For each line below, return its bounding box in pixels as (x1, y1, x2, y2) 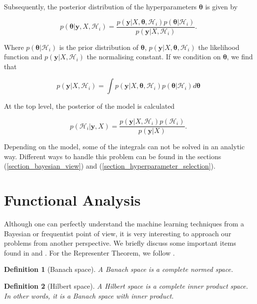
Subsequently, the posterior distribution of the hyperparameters (4, 1, 197, 11)
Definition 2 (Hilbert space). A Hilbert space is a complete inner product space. (4, 280, 248, 291)
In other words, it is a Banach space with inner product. (4, 290, 174, 301)
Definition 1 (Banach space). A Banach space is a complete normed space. (4, 264, 233, 274)
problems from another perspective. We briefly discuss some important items (4, 238, 236, 248)
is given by (205, 1, 238, 11)
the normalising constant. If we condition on (86, 51, 221, 62)
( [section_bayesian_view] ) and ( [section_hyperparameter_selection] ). (4, 161, 215, 171)
